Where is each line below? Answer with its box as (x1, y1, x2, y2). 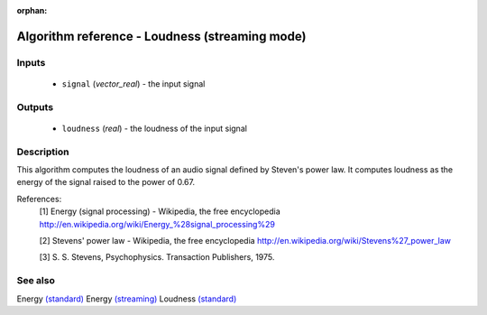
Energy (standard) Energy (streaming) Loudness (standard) (16, 293, 237, 304)
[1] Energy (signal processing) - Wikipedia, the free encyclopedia (39, 206, 280, 217)
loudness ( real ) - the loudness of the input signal (61, 123, 248, 134)
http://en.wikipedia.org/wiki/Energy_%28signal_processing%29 (39, 218, 275, 229)
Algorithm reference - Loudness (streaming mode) (16, 28, 307, 44)
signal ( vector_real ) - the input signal (61, 78, 206, 89)
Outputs (16, 100, 54, 113)
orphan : (16, 5, 48, 15)
